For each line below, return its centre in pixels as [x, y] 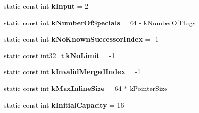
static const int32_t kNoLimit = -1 [60, 55]
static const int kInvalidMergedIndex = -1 [73, 72]
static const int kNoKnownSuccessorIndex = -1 [81, 39]
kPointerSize [149, 88]
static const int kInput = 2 [46, 6]
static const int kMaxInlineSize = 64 [63, 88]
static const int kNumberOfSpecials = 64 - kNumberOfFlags [100, 22]
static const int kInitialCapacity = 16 [64, 104]
